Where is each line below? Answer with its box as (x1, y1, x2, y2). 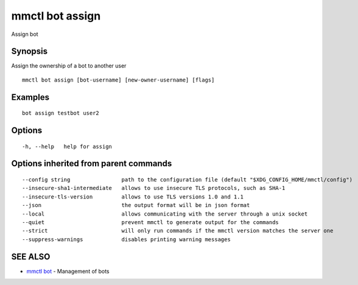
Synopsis (11, 46, 48, 57)
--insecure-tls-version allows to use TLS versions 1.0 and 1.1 (22, 193, 244, 200)
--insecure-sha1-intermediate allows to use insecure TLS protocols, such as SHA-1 (22, 185, 286, 192)
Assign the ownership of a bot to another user (11, 62, 127, 69)
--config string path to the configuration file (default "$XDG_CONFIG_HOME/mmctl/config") (22, 177, 353, 183)
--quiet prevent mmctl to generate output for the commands (22, 219, 279, 226)
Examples (11, 92, 50, 102)
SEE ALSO (11, 252, 51, 262)
